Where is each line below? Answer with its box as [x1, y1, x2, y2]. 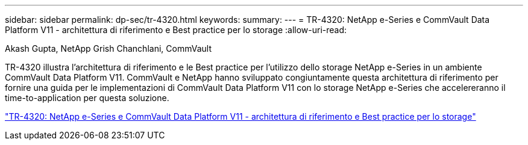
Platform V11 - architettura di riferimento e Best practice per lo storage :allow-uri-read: [5, 25, 347, 35]
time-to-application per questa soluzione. [5, 93, 169, 103]
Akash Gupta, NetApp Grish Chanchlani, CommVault [5, 43, 212, 54]
